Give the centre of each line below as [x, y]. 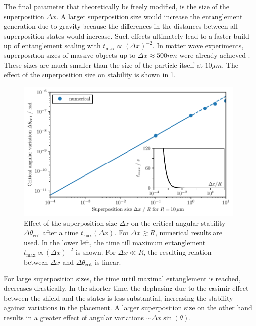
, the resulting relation [177, 252]
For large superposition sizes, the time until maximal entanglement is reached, [122, 278]
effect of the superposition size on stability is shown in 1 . [90, 75]
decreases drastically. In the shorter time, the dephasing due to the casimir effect [126, 288]
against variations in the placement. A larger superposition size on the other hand [128, 307]
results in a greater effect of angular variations [74, 317]
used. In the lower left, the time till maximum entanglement [115, 242]
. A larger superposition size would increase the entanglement [149, 16]
